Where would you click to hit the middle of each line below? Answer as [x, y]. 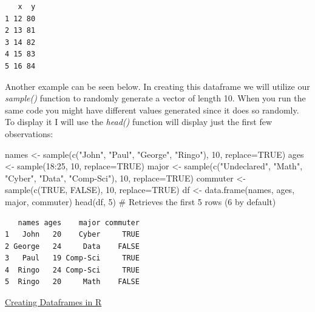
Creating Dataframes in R [53, 302]
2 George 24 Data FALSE [72, 246]
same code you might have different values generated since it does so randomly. [152, 110]
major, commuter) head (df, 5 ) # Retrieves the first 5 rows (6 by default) [141, 201]
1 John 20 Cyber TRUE [72, 235]
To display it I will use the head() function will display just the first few [139, 122]
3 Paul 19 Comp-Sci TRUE [72, 258]
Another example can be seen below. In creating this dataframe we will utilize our [157, 86]
